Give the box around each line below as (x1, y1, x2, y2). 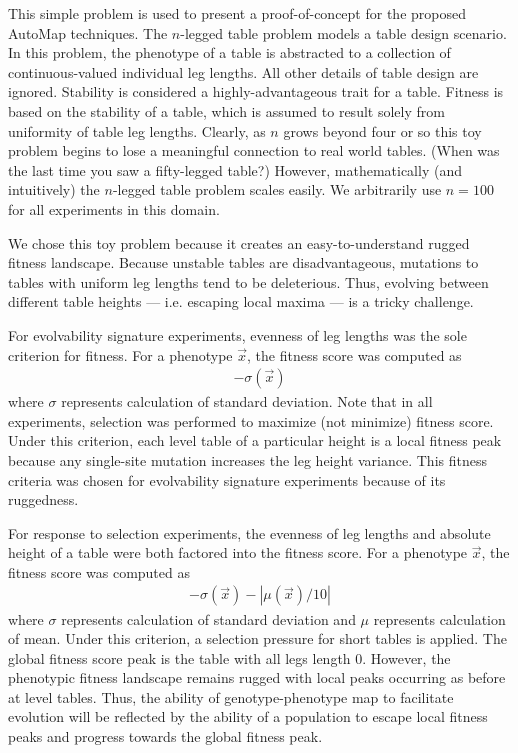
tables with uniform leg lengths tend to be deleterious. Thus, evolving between (8, 271, 489, 292)
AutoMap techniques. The (8, 22, 168, 43)
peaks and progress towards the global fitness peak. (8, 726, 323, 747)
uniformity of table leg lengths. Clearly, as (8, 120, 266, 141)
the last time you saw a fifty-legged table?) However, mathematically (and (8, 159, 462, 180)
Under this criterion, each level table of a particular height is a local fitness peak (8, 430, 502, 451)
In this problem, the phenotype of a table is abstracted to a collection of (8, 42, 451, 63)
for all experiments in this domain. (8, 198, 220, 219)
